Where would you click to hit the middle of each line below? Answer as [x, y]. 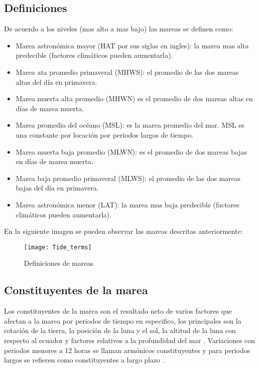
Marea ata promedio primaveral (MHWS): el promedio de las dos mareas [127, 72]
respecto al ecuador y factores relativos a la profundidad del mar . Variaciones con [129, 340]
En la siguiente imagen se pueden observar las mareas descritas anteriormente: [124, 231]
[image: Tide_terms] [58, 247]
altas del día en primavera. [56, 82]
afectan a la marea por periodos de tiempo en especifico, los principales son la [123, 320]
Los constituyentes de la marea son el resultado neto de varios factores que [118, 311]
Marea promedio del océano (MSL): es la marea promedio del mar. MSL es [130, 125]
